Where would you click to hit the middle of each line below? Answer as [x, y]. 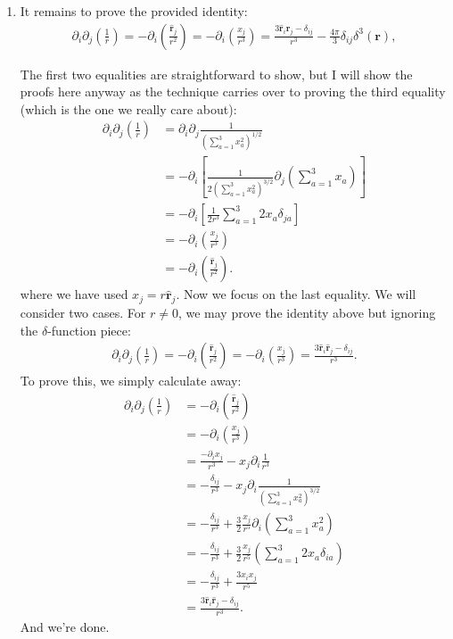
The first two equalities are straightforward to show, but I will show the [216, 74]
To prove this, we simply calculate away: [131, 381]
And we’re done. [65, 627]
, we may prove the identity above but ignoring [307, 312]
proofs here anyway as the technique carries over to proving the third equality [233, 91]
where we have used [74, 294]
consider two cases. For [83, 312]
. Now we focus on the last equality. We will [296, 294]
